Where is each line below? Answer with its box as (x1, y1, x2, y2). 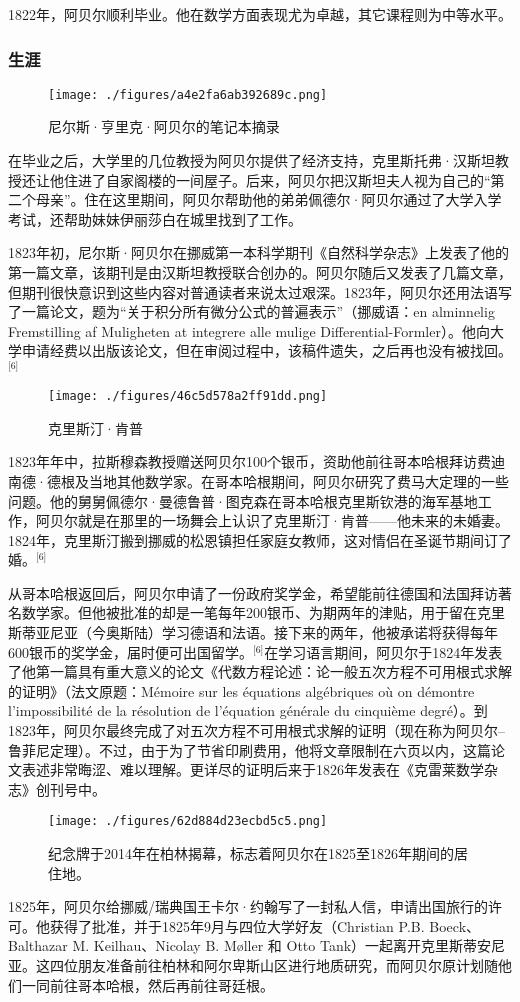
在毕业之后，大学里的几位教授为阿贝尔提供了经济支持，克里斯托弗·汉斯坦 (8, 150, 495, 171)
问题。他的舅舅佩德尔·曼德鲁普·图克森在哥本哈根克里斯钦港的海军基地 (8, 490, 478, 511)
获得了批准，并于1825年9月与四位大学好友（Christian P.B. (49, 915, 425, 936)
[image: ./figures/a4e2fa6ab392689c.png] (48, 87, 328, 102)
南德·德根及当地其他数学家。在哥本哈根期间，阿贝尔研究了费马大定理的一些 (8, 470, 509, 491)
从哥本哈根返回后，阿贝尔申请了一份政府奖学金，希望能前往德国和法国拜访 (8, 582, 498, 603)
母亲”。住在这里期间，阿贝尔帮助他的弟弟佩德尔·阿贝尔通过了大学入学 (35, 189, 502, 210)
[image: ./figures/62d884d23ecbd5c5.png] (48, 814, 328, 829)
